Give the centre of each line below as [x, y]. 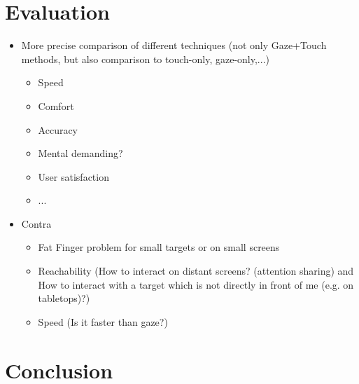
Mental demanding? [80, 153]
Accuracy [58, 129]
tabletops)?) [64, 298]
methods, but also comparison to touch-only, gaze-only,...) [145, 59]
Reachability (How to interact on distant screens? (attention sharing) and [196, 271]
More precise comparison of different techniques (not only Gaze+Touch [174, 45]
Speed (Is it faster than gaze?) [103, 321]
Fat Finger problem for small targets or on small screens [159, 247]
